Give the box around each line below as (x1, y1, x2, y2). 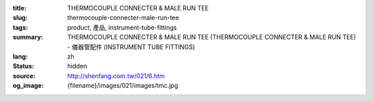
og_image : (12, 82, 44, 90)
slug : (12, 14, 28, 22)
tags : (12, 23, 28, 31)
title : (12, 4, 27, 12)
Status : (12, 62, 35, 71)
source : (12, 71, 36, 80)
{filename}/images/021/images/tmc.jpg (67, 82, 179, 90)
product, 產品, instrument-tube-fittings (67, 23, 178, 31)
